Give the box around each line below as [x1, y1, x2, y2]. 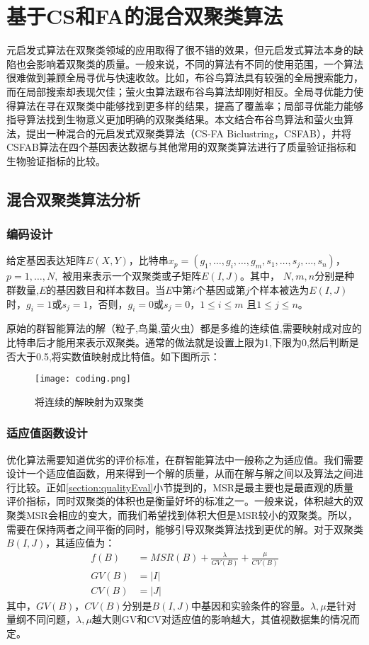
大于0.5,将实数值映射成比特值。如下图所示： [16, 348, 220, 363]
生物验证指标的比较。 [6, 153, 106, 168]
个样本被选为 [249, 282, 310, 297]
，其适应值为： [45, 535, 115, 550]
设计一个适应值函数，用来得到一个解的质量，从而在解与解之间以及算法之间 [6, 466, 353, 481]
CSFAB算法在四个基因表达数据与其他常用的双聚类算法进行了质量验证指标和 [6, 139, 356, 154]
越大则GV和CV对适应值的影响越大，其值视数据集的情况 [91, 612, 350, 627]
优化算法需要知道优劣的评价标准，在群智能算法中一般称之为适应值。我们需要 [6, 452, 363, 467]
